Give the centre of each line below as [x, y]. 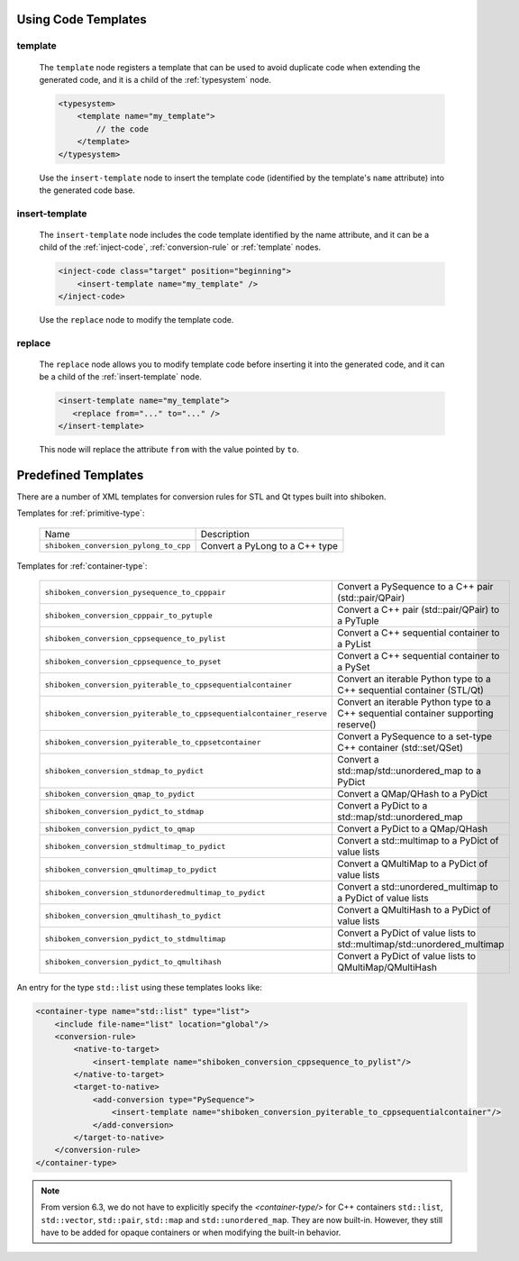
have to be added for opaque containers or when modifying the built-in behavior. [191, 1232]
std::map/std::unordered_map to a [410, 771]
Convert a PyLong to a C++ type [269, 545]
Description [225, 534]
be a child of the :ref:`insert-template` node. [121, 377]
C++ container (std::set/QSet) [401, 748]
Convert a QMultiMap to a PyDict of [413, 864]
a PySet [354, 667]
